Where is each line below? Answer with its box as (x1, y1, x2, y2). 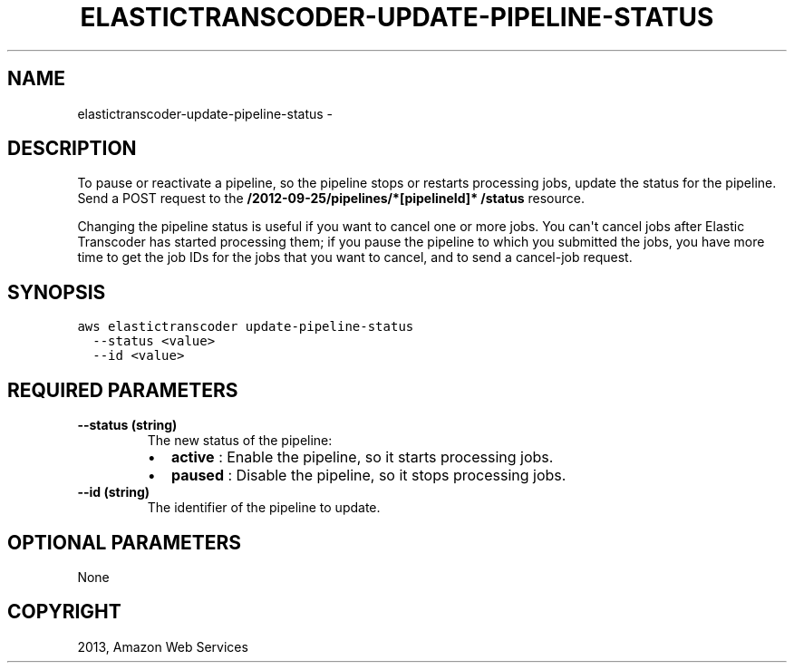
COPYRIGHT (7, 600, 121, 624)
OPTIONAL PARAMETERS (7, 530, 242, 554)
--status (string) (77, 417, 178, 433)
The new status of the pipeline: (147, 432, 333, 449)
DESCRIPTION (7, 137, 137, 160)
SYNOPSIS (7, 280, 106, 304)
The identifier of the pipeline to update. (147, 500, 381, 516)
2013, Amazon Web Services (77, 638, 248, 655)
